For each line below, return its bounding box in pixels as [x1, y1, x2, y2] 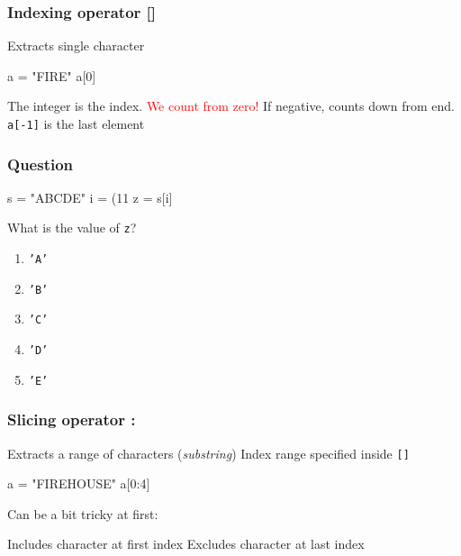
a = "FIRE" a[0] [7, 66, 96, 85]
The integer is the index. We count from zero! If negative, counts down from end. [7, 96, 455, 115]
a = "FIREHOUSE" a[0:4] [7, 474, 150, 493]
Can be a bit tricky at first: [7, 504, 158, 523]
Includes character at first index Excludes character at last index [7, 534, 365, 553]
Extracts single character [7, 36, 145, 55]
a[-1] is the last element [7, 114, 145, 132]
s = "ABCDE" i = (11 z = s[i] [7, 187, 173, 206]
